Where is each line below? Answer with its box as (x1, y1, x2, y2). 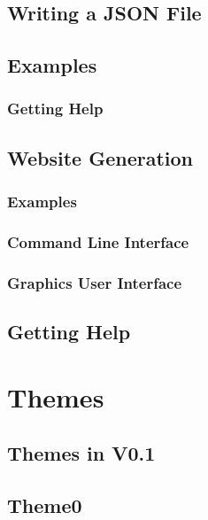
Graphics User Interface (7, 271, 182, 293)
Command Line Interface (7, 230, 189, 252)
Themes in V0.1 (7, 439, 156, 467)
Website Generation (7, 144, 193, 171)
